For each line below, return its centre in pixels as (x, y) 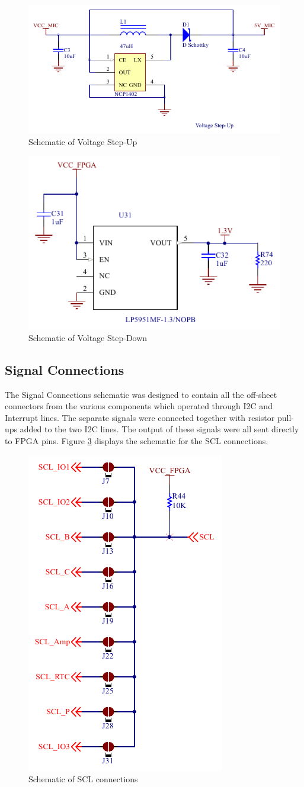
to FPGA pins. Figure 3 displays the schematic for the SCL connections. (137, 440)
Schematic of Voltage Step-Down (88, 337)
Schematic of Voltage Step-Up (83, 142)
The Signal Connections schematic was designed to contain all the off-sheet (141, 394)
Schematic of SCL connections (83, 779)
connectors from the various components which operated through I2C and (139, 406)
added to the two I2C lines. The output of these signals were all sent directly (159, 429)
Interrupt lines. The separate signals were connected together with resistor (140, 417)
